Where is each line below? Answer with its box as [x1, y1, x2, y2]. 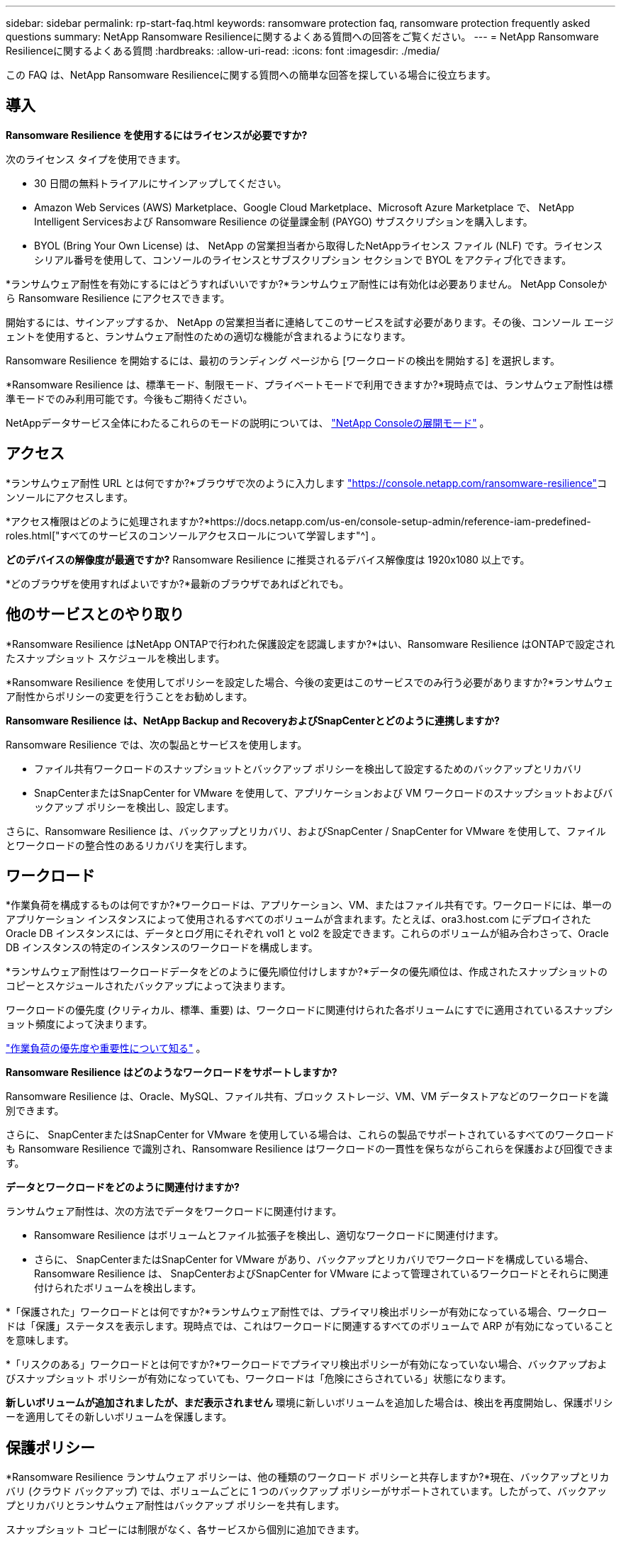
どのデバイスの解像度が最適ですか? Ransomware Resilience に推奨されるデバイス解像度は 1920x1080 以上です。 [6, 553, 530, 566]
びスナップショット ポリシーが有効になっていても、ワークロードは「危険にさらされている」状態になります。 [6, 1372, 512, 1385]
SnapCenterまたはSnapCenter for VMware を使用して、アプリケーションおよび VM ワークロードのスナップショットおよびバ [34, 786, 613, 799]
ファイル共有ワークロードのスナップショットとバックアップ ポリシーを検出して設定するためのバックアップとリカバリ [34, 762, 583, 775]
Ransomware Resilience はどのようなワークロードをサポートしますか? [6, 1066, 337, 1079]
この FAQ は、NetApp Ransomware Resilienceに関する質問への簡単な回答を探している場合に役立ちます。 [6, 69, 496, 81]
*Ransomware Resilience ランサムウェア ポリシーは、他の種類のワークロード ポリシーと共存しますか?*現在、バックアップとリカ [6, 1471, 610, 1484]
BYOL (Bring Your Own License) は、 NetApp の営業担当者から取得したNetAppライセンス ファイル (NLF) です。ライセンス [34, 239, 603, 252]
